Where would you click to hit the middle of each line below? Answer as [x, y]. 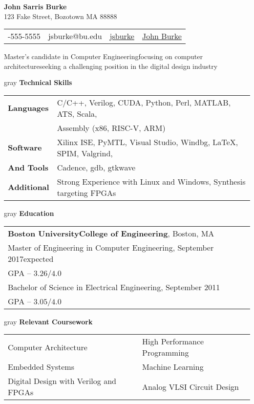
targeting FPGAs [86, 192]
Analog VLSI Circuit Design [190, 386]
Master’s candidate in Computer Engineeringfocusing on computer [104, 56]
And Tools [28, 167]
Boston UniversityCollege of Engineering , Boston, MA [111, 233]
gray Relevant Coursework [48, 321]
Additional [29, 187]
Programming [166, 353]
